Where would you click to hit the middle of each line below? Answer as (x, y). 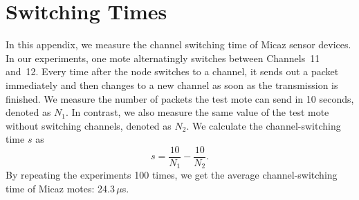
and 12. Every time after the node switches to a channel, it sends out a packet (172, 71)
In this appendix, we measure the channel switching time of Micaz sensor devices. (178, 44)
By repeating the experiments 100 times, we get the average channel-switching (172, 175)
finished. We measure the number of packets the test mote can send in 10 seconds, (180, 98)
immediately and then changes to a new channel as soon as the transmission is (172, 84)
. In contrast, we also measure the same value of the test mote (197, 112)
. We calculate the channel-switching (264, 125)
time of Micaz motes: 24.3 (60, 188)
